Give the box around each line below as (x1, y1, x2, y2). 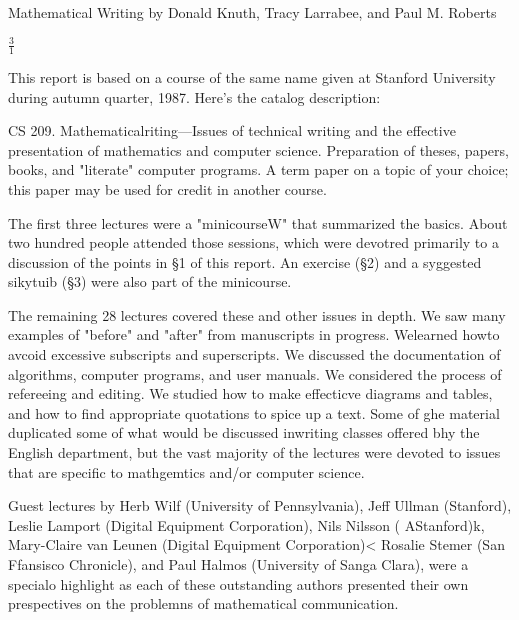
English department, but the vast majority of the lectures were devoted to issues (8, 442, 501, 463)
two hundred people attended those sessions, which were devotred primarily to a (8, 232, 499, 253)
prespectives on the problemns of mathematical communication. (8, 593, 399, 614)
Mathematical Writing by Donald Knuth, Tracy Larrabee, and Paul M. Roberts (8, 2, 497, 22)
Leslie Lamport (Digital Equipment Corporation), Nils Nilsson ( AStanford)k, (8, 514, 485, 535)
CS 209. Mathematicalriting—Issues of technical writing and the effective (8, 120, 456, 141)
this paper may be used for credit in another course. (8, 178, 327, 199)
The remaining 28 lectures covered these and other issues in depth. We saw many (8, 304, 506, 325)
